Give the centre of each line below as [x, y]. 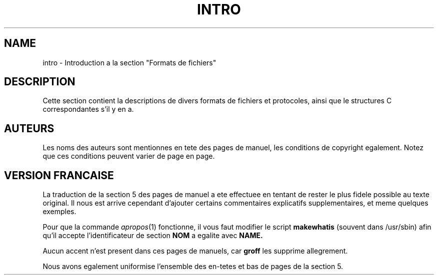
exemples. [59, 212]
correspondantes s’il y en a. [88, 109]
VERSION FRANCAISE [59, 175]
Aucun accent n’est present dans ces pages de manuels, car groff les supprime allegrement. [195, 251]
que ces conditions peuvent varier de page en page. [129, 156]
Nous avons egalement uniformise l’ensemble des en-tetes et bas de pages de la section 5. [193, 267]
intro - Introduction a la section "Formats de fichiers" [129, 62]
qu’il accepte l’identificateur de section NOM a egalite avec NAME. [153, 236]
